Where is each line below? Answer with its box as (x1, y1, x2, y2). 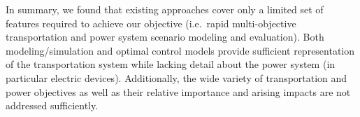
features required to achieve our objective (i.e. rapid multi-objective (6, 15, 296, 30)
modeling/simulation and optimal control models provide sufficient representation (6, 43, 355, 57)
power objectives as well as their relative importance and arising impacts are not (6, 84, 351, 99)
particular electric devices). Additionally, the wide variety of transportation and (6, 70, 347, 85)
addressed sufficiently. (6, 98, 99, 113)
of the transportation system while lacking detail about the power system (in (6, 57, 336, 71)
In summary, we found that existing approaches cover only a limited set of (6, 2, 324, 16)
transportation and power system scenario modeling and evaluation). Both (6, 29, 324, 44)
